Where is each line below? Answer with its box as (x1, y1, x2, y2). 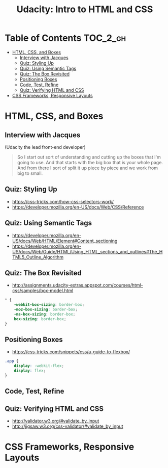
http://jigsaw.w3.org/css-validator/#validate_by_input (12, 423, 123, 429)
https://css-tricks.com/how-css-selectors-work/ (12, 198, 114, 204)
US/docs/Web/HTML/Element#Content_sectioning (12, 238, 118, 244)
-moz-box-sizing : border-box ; (14, 307, 78, 312)
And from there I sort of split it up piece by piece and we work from (17, 165, 158, 171)
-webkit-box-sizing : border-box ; (14, 302, 85, 307)
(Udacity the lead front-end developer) (5, 144, 86, 150)
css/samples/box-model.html (12, 288, 74, 294)
